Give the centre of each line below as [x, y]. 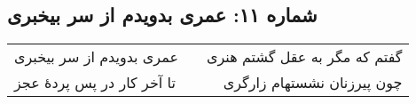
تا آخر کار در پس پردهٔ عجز [95, 83]
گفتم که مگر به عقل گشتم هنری [305, 57]
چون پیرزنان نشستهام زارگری [313, 83]
